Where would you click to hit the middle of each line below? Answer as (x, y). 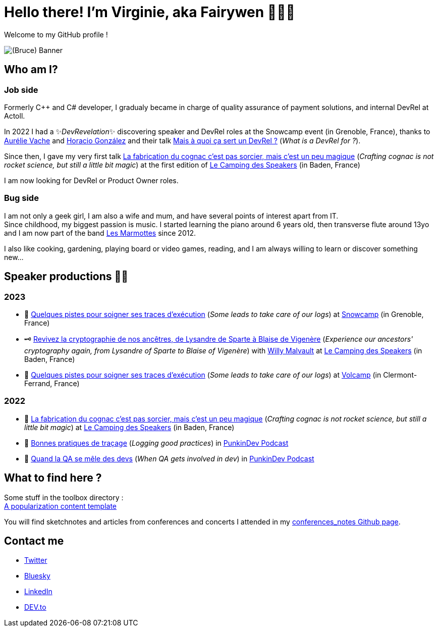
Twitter (36, 560)
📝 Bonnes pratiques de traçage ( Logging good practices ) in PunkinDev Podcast (156, 443)
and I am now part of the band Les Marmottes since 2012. (100, 233)
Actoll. (15, 116)
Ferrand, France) (52, 383)
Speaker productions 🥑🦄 (66, 277)
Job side (21, 90)
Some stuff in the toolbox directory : (64, 497)
